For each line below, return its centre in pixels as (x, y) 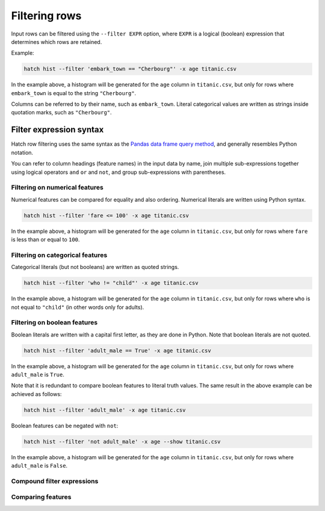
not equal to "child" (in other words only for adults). (78, 307)
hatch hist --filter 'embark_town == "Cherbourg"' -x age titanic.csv (130, 69)
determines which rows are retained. (57, 42)
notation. (22, 152)
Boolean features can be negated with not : (65, 426)
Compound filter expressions (55, 481)
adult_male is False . (39, 466)
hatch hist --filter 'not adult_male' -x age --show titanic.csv (122, 441)
